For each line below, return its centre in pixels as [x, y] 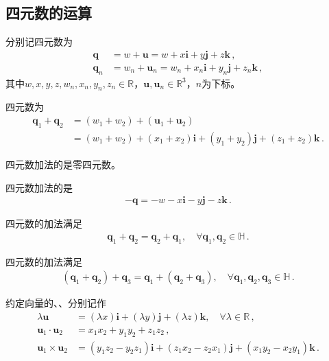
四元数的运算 [49, 13]
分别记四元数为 [39, 42]
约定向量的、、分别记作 [56, 303]
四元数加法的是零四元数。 [63, 164]
